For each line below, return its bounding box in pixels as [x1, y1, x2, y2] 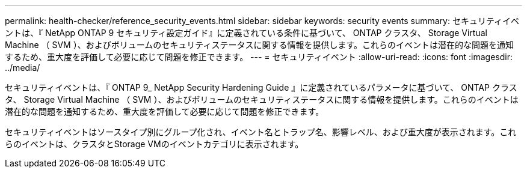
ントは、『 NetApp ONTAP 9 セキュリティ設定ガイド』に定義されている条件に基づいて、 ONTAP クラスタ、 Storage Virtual [5, 28, 487, 38]
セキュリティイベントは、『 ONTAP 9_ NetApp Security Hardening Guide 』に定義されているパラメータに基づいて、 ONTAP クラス [5, 82, 517, 93]
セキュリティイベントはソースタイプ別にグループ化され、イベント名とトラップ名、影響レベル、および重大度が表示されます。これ [5, 127, 517, 137]
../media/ [5, 62, 40, 73]
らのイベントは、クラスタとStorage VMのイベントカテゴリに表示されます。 [5, 139, 304, 149]
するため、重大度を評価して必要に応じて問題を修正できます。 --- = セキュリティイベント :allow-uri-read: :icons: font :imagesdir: [5, 52, 513, 62]
